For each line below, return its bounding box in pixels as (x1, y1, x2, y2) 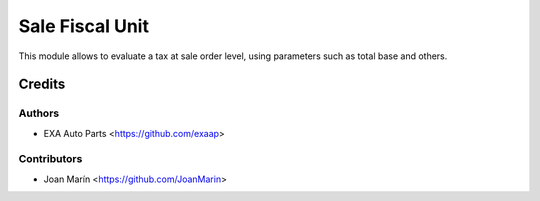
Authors (18, 106, 60, 120)
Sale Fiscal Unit (18, 15, 150, 37)
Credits (18, 76, 66, 93)
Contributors (18, 152, 83, 166)
